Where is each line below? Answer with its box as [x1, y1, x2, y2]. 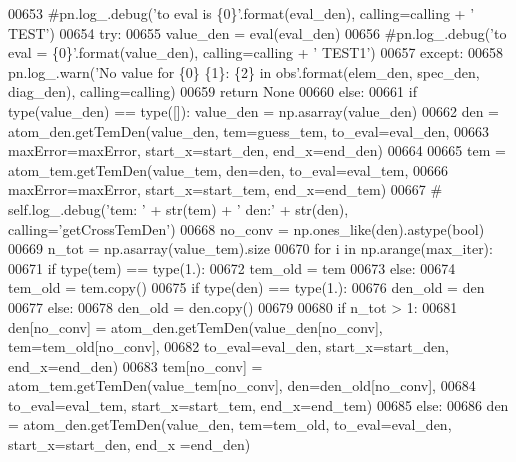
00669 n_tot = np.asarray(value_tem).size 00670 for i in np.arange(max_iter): [8, 238, 493, 259]
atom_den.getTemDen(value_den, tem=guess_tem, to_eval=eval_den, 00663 [8, 120, 489, 141]
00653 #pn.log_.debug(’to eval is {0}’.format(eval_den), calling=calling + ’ [8, 3, 475, 23]
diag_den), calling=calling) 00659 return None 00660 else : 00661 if [8, 81, 417, 102]
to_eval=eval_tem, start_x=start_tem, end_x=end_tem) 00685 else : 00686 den [8, 394, 509, 415]
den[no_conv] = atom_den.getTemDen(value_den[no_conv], [8, 316, 383, 337]
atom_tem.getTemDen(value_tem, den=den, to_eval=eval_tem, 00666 [8, 159, 448, 180]
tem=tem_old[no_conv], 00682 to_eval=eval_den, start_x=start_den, [8, 336, 449, 357]
